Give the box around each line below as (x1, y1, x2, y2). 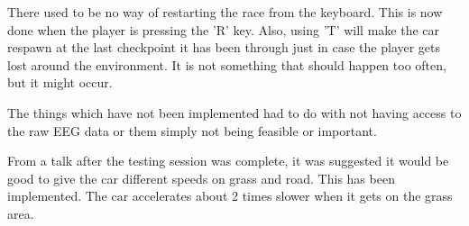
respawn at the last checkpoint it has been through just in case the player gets (7, 38, 441, 57)
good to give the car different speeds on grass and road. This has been (7, 168, 395, 187)
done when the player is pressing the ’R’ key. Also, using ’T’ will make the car (7, 20, 439, 39)
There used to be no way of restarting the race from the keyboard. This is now (7, 3, 443, 21)
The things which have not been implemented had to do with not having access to (7, 103, 462, 122)
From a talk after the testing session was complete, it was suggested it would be (7, 151, 449, 170)
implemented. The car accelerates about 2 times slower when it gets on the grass (7, 186, 453, 205)
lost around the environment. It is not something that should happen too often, (7, 55, 446, 74)
